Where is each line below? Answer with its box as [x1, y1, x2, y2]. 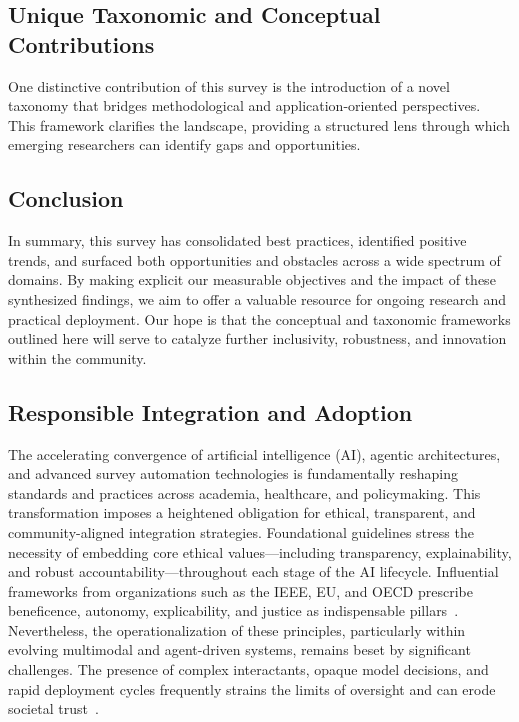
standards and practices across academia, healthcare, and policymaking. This [8, 482, 481, 503]
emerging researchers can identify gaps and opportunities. [8, 134, 361, 155]
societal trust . [8, 698, 99, 719]
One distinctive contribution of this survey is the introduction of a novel [8, 75, 450, 96]
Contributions [8, 28, 155, 59]
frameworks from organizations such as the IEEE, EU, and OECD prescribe [8, 580, 473, 601]
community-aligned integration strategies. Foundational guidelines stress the [8, 521, 474, 542]
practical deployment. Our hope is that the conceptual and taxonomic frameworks [8, 308, 511, 329]
